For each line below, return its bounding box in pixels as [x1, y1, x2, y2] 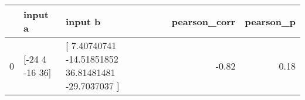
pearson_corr [171, 14, 236, 28]
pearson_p [245, 14, 296, 28]
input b [66, 14, 101, 28]
